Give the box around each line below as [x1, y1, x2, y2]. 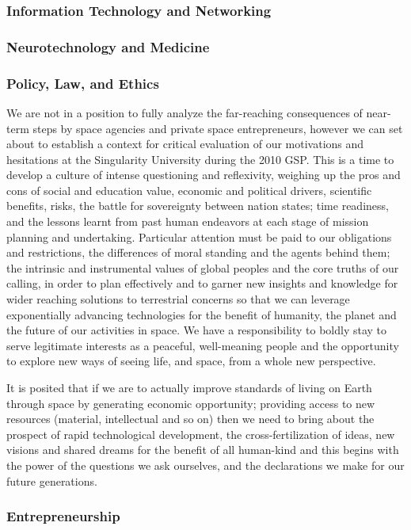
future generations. [6, 472, 97, 489]
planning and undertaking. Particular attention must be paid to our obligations [6, 228, 392, 245]
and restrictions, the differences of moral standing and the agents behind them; [6, 244, 390, 261]
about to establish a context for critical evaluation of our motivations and [6, 135, 364, 152]
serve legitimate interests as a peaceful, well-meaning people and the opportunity [6, 337, 399, 353]
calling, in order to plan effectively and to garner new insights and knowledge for [6, 275, 398, 292]
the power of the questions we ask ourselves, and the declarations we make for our [6, 456, 405, 473]
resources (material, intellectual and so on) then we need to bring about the [6, 410, 375, 427]
